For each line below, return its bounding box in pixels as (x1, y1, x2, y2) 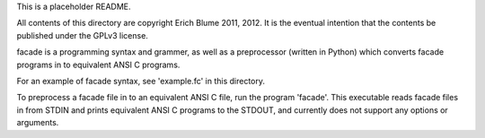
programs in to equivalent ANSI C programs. (16, 59, 181, 70)
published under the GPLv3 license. (16, 30, 148, 40)
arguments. (16, 117, 59, 128)
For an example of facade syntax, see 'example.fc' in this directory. (16, 75, 265, 86)
